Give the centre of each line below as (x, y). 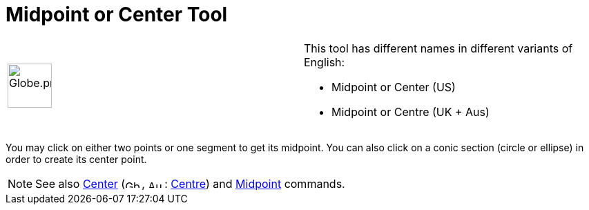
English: (325, 62)
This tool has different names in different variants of (438, 48)
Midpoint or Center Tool (117, 15)
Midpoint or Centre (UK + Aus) (411, 112)
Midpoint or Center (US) (394, 87)
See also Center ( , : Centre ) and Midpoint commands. (190, 183)
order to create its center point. (76, 159)
